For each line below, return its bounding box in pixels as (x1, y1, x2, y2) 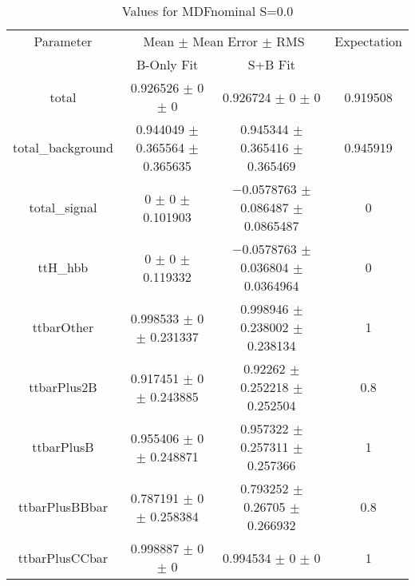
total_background (13, 138, 113, 156)
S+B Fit (247, 55, 295, 73)
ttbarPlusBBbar (18, 497, 108, 516)
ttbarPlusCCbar (18, 548, 109, 567)
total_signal (29, 198, 97, 216)
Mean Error (192, 32, 259, 50)
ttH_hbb (38, 258, 89, 276)
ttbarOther (32, 318, 94, 336)
